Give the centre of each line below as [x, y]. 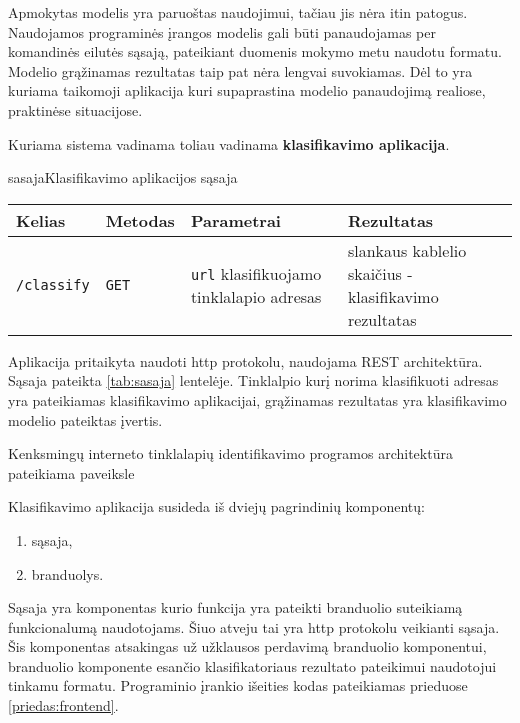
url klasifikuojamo [256, 273]
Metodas [140, 220]
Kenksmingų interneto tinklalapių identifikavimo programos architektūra [230, 453]
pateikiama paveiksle [71, 472]
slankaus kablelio [407, 250]
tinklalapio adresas [256, 296]
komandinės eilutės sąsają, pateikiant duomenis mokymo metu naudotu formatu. [255, 51]
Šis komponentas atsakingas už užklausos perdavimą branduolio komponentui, [247, 646]
